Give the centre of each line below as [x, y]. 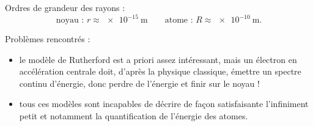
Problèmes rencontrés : [48, 39]
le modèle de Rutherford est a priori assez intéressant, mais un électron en [158, 59]
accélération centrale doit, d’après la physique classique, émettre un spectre [160, 71]
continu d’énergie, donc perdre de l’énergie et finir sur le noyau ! [139, 83]
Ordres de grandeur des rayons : [65, 7]
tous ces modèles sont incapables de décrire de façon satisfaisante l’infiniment [164, 104]
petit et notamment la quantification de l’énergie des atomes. [134, 116]
